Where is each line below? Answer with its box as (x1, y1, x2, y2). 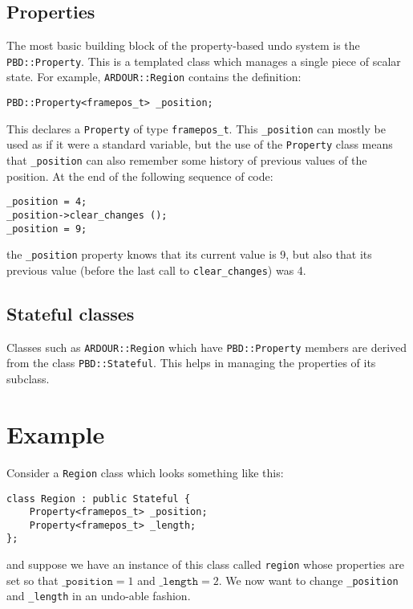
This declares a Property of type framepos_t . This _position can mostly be (6, 120, 386, 137)
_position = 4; (6, 196, 87, 208)
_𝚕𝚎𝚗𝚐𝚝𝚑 (159, 575, 199, 587)
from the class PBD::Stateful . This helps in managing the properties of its (6, 354, 376, 371)
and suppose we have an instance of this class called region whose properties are (6, 556, 404, 573)
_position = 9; (6, 223, 87, 235)
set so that (6, 571, 59, 588)
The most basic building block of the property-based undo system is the (6, 37, 360, 54)
